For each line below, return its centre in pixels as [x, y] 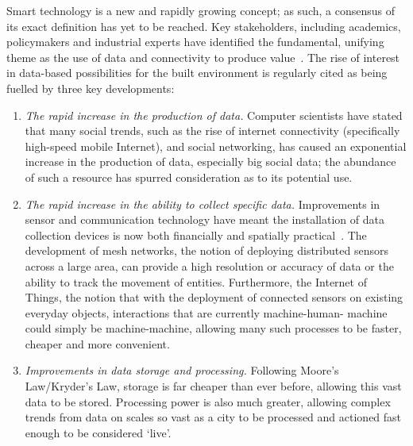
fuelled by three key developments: [91, 88]
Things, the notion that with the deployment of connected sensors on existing [214, 297]
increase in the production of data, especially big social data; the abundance [210, 161]
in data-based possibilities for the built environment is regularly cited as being [197, 73]
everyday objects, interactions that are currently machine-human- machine [206, 312]
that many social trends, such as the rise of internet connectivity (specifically [212, 131]
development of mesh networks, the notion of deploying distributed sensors [206, 250]
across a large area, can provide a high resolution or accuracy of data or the [209, 265]
